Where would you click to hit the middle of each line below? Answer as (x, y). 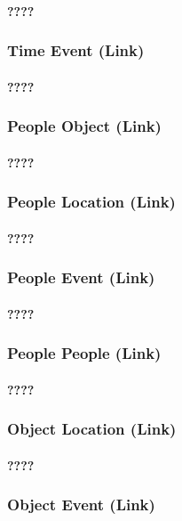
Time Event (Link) (76, 50)
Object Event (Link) (81, 505)
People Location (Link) (91, 202)
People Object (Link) (84, 126)
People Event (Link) (81, 277)
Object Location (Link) (92, 429)
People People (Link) (84, 353)
